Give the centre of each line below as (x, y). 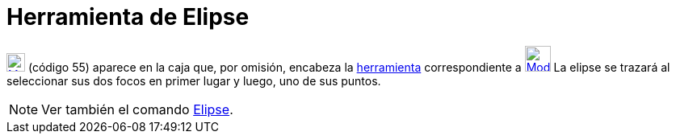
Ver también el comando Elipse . (137, 109)
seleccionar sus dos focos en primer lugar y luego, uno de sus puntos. (194, 80)
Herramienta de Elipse (128, 17)
